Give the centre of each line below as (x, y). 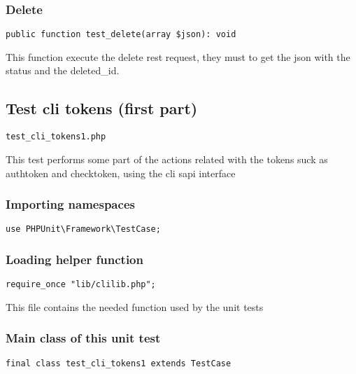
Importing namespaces (70, 204)
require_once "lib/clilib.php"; (81, 285)
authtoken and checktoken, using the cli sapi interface (121, 173)
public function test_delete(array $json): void (121, 35)
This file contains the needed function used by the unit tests (135, 306)
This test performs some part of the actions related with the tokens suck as (167, 159)
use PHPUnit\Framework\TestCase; (83, 229)
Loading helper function (74, 259)
